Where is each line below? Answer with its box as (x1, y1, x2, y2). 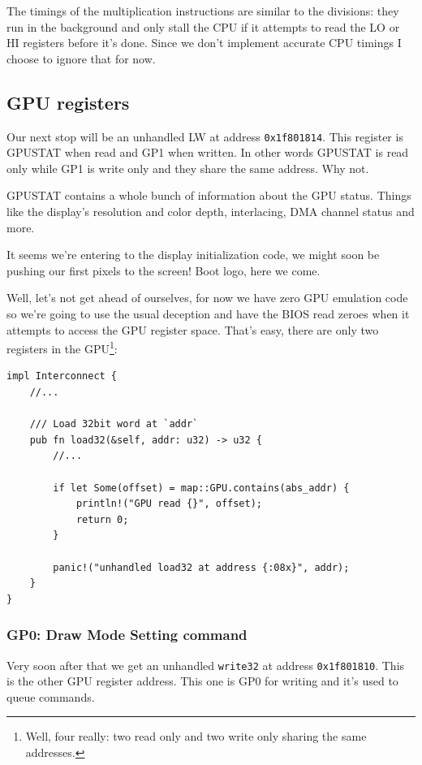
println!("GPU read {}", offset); (75, 498, 262, 510)
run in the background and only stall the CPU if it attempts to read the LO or (6, 18, 400, 35)
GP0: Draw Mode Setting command (6, 625, 248, 645)
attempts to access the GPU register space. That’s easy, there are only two (6, 321, 379, 338)
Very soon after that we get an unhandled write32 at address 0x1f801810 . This (6, 656, 405, 673)
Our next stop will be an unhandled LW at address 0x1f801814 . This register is (6, 127, 403, 145)
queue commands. (6, 688, 95, 705)
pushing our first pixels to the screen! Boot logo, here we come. (6, 261, 321, 279)
